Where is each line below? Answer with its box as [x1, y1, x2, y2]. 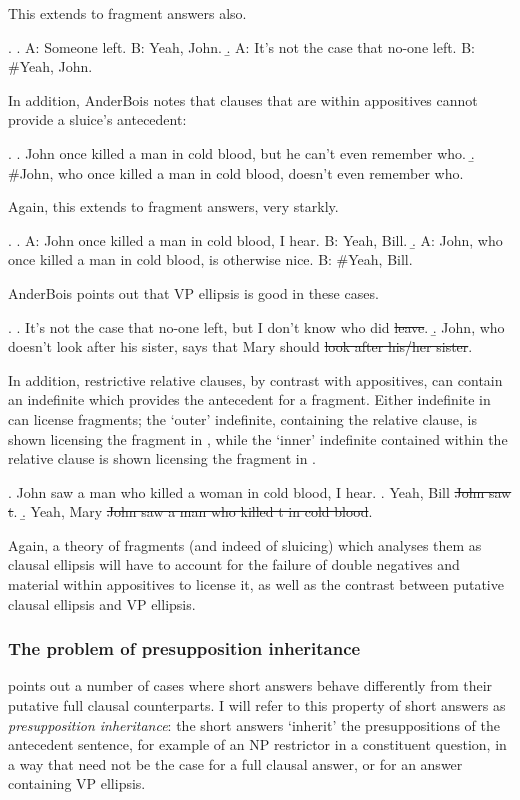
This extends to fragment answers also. [8, 3, 247, 23]
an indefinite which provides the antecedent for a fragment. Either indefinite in [8, 389, 491, 410]
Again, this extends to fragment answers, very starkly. [8, 196, 339, 217]
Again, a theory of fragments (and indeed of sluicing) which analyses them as [8, 534, 482, 555]
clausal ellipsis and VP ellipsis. [8, 593, 196, 614]
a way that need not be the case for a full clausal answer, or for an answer [8, 753, 463, 774]
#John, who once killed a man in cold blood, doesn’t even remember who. [8, 162, 464, 183]
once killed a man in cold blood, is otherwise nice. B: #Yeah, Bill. [8, 249, 413, 270]
